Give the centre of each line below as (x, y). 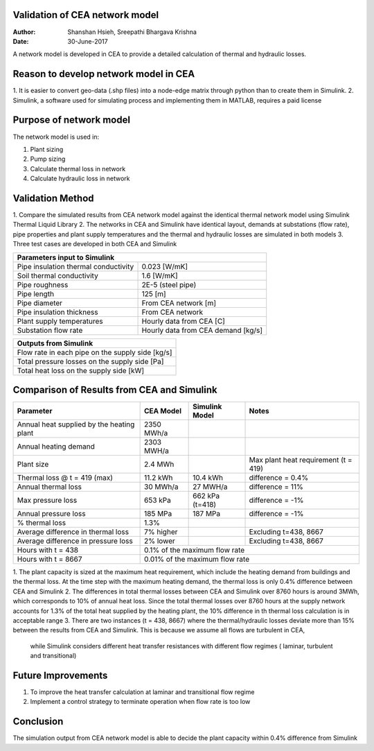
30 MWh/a (161, 487)
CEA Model (163, 411)
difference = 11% (276, 487)
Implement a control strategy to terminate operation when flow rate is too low (140, 702)
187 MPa (207, 514)
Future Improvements (60, 675)
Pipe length (36, 293)
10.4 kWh (208, 478)
